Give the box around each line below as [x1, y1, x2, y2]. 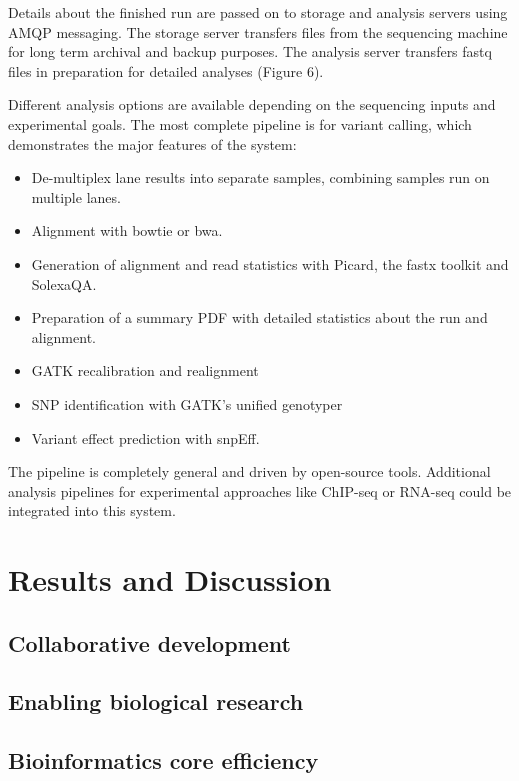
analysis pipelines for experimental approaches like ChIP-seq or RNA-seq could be [8, 480, 512, 501]
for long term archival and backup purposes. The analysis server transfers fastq [8, 41, 492, 62]
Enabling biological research [8, 686, 304, 717]
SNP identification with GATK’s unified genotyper [31, 393, 343, 414]
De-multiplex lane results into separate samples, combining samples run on [31, 167, 490, 188]
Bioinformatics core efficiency [8, 745, 319, 776]
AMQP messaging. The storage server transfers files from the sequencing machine [8, 21, 508, 42]
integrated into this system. [8, 500, 176, 521]
